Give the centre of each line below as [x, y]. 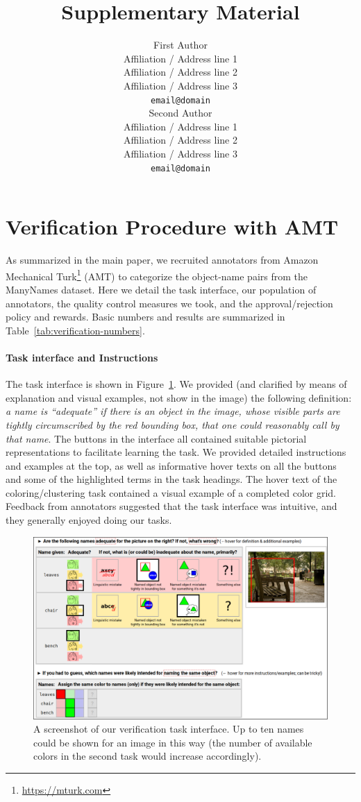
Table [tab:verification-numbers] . [75, 330]
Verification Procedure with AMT [172, 227]
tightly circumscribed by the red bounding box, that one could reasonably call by [173, 424]
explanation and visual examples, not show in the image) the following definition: [179, 397]
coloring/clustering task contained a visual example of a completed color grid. [171, 492]
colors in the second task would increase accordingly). [148, 756]
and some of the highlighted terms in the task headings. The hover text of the [171, 479]
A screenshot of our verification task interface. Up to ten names [169, 729]
